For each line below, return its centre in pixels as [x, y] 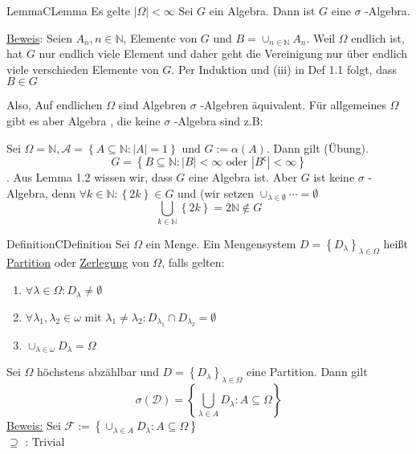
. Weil [321, 37]
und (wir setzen [216, 192]
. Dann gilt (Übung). [317, 147]
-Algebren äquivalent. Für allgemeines [293, 105]
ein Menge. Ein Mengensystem [221, 243]
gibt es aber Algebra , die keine [84, 120]
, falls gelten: [193, 262]
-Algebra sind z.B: [218, 120]
